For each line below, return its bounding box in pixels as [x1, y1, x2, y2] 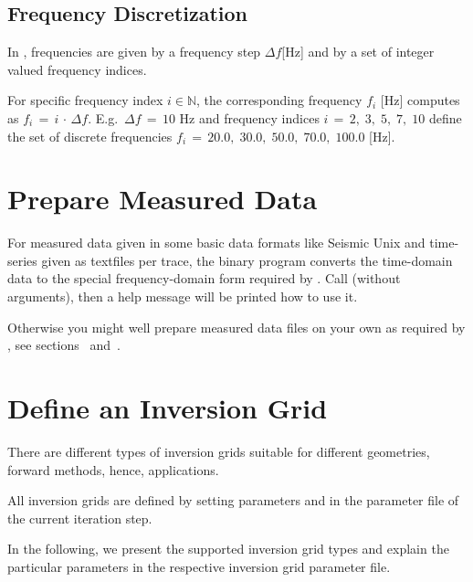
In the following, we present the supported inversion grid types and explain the [7, 539, 449, 558]
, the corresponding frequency [196, 90, 363, 110]
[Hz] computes [380, 90, 460, 110]
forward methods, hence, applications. [7, 460, 219, 479]
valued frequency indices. [7, 59, 147, 79]
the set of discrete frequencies [7, 126, 173, 145]
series [7, 250, 37, 270]
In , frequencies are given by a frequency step [7, 42, 261, 61]
